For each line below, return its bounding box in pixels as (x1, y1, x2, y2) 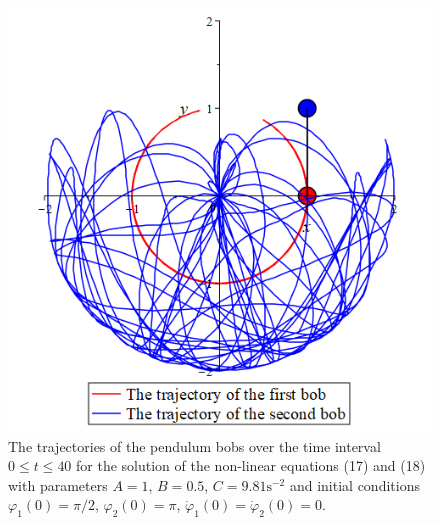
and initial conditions (289, 474, 420, 495)
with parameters (8, 474, 108, 495)
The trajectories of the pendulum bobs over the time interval (8, 435, 381, 456)
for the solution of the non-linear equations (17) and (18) (76, 455, 426, 476)
